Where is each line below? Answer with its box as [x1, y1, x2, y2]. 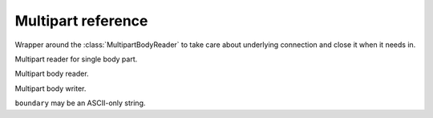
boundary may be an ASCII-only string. [14, 98, 146, 108]
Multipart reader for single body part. [14, 54, 138, 64]
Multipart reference [14, 12, 148, 29]
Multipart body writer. [14, 84, 87, 93]
